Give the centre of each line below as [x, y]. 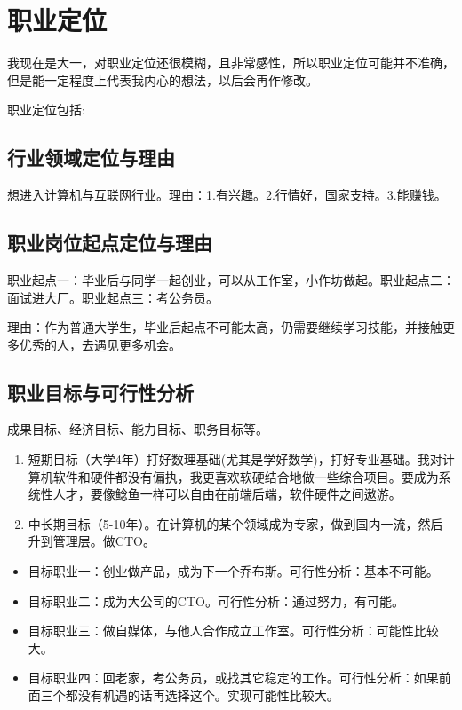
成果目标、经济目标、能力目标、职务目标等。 [138, 429]
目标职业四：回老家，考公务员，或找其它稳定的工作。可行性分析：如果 [233, 678]
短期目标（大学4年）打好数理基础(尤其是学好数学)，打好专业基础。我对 [235, 459]
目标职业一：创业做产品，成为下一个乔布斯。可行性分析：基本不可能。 [233, 571]
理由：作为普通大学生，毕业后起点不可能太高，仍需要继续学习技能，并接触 [225, 327]
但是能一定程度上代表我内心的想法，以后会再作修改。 [163, 79]
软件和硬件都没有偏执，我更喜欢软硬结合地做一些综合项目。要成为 [246, 476]
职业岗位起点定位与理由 [110, 243]
